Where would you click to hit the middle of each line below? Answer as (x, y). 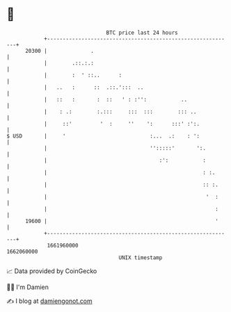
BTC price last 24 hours (142, 33)
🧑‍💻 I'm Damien (28, 287)
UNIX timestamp (141, 257)
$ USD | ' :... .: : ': (103, 136)
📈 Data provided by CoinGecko (52, 271)
